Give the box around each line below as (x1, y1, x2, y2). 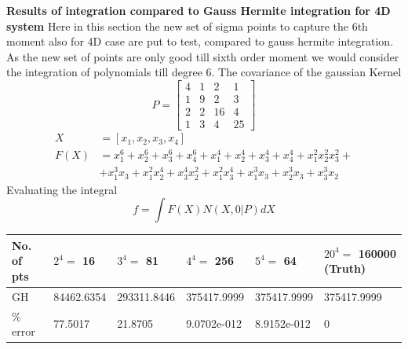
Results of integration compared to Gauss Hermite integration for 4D (6, 2, 391, 18)
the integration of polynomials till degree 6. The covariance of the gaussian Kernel (6, 64, 402, 80)
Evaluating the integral (6, 181, 118, 197)
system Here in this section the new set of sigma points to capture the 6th (6, 17, 368, 34)
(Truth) (323, 260, 366, 277)
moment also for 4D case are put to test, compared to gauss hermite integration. (6, 33, 394, 50)
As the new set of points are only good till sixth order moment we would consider (6, 48, 399, 64)
